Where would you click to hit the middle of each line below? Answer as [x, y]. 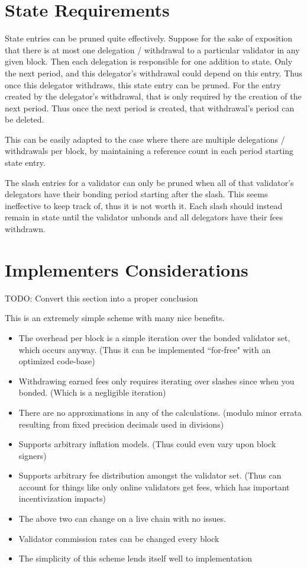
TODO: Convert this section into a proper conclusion [101, 298]
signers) [33, 455]
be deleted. [25, 119]
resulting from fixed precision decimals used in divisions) [121, 424]
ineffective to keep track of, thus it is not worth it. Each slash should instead [144, 205]
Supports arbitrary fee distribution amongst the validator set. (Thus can [150, 475]
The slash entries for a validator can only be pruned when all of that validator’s [149, 182]
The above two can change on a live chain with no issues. [122, 519]
